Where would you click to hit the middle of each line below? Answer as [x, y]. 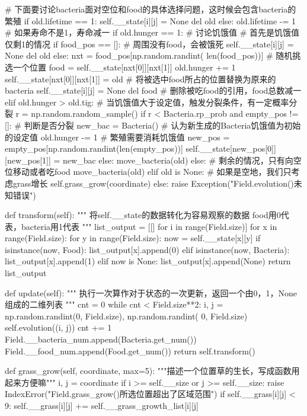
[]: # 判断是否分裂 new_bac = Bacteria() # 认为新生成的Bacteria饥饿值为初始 [153, 125]
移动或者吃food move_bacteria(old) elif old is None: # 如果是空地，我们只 [152, 172]
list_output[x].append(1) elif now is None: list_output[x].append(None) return [148, 261]
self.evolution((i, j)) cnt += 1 [58, 327]
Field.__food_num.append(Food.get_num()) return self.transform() [130, 351]
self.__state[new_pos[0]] [231, 148]
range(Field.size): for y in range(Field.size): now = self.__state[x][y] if [133, 238]
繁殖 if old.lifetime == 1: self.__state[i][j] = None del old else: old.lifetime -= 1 [151, 20]
